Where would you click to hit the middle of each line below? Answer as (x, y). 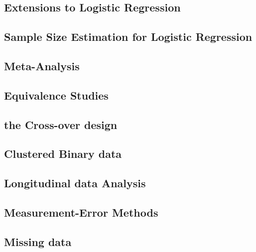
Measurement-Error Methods (81, 212)
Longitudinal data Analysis (75, 183)
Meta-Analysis (42, 65)
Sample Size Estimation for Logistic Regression (128, 37)
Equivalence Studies (56, 95)
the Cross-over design (61, 124)
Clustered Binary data (63, 154)
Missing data (38, 241)
